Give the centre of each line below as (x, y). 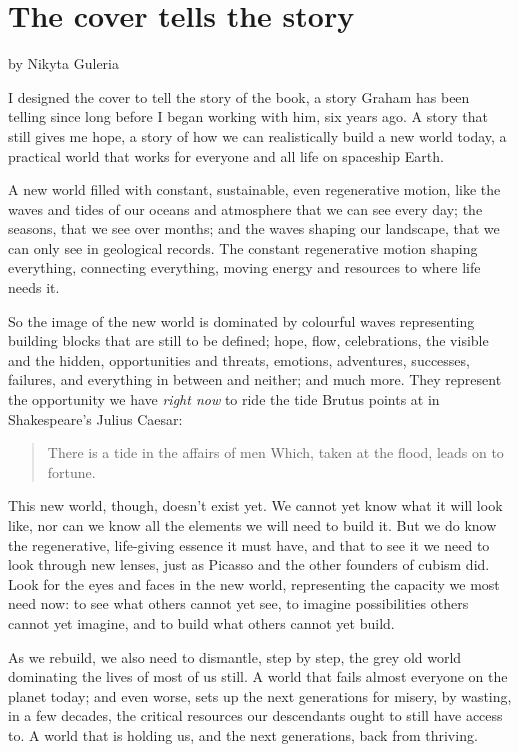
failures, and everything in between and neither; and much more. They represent (255, 379)
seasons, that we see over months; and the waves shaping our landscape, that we (254, 228)
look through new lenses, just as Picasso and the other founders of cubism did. (249, 564)
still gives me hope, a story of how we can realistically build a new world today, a (257, 135)
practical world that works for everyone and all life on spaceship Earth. (226, 155)
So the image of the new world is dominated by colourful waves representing (241, 320)
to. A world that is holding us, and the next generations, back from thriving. (243, 734)
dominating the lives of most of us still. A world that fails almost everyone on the (258, 676)
